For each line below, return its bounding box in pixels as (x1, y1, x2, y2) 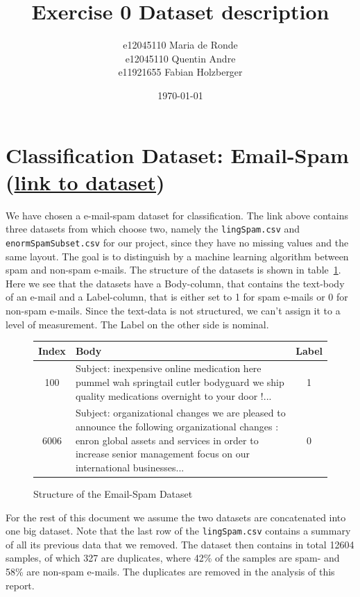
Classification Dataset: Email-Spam (6, 140, 349, 169)
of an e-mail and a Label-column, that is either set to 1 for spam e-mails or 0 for (6, 289, 348, 304)
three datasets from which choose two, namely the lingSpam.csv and (6, 221, 300, 236)
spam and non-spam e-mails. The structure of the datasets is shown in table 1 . (6, 262, 341, 277)
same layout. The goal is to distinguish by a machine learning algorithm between (6, 249, 349, 263)
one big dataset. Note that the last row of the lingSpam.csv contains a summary (6, 523, 351, 538)
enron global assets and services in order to (75, 432, 259, 447)
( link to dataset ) (6, 167, 165, 196)
